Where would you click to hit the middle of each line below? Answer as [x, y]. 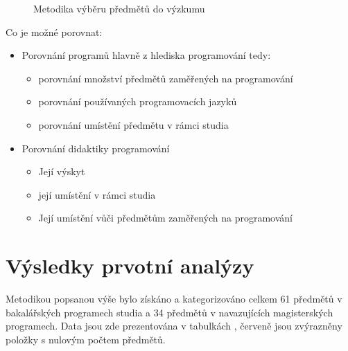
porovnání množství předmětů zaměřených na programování [166, 78]
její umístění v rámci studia [97, 194]
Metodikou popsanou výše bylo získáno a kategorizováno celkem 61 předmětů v [174, 299]
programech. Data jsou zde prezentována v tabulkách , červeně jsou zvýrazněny [174, 326]
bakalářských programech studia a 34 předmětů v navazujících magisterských [169, 312]
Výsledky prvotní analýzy [130, 265]
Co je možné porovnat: [54, 31]
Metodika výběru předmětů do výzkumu [119, 8]
